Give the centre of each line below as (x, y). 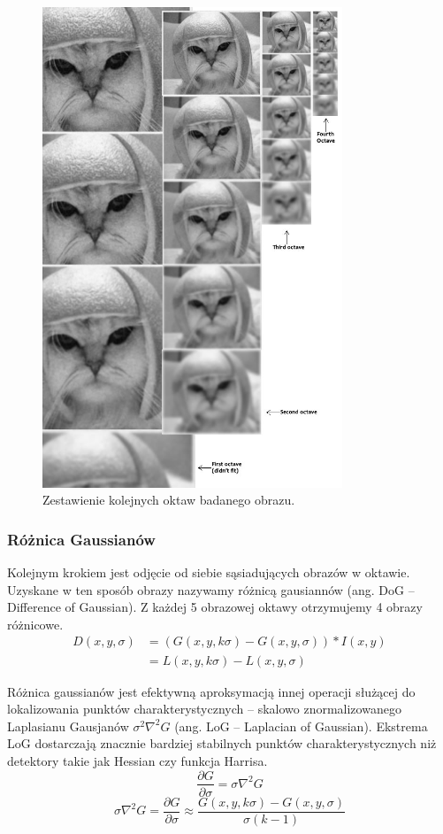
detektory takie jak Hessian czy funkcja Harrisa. (137, 760)
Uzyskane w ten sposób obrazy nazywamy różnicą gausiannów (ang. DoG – (211, 589)
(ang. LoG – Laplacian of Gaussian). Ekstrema (301, 726)
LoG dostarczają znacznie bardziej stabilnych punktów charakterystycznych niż (222, 743)
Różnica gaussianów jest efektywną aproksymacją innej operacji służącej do (211, 691)
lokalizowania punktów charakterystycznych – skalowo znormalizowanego (204, 709)
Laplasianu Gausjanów (68, 726)
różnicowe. (35, 624)
